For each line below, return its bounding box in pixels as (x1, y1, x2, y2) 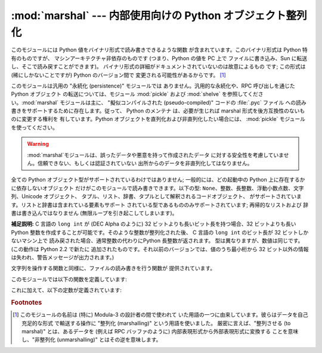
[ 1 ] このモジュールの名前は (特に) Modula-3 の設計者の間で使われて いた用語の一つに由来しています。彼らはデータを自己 (13, 311, 308, 318)
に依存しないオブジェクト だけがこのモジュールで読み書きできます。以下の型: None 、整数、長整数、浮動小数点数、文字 (11, 185, 304, 192)
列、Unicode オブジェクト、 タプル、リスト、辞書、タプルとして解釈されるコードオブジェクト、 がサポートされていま (11, 193, 302, 200)
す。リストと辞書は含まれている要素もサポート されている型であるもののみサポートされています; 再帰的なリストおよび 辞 (11, 201, 309, 208)
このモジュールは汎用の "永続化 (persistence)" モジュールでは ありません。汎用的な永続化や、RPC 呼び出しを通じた (11, 82, 295, 89)
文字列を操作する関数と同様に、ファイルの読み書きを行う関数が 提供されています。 (11, 265, 216, 272)
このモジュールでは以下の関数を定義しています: (11, 276, 128, 283)
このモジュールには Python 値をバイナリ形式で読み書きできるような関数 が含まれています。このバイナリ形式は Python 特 (11, 46, 308, 54)
